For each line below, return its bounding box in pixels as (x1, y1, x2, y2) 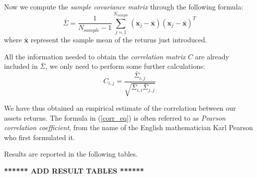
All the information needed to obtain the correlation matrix (4, 51, 186, 61)
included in (4, 61, 38, 71)
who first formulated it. (4, 132, 75, 142)
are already (195, 51, 230, 61)
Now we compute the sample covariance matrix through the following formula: (4, 1, 244, 11)
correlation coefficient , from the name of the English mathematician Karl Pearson (4, 122, 253, 133)
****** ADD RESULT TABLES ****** (4, 165, 144, 176)
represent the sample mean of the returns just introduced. (30, 34, 207, 45)
